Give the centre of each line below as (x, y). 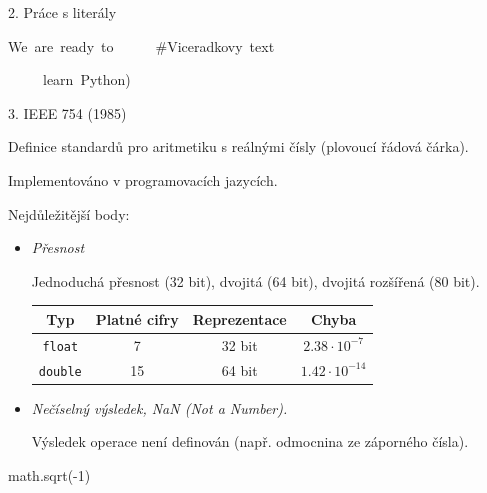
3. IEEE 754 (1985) (67, 112)
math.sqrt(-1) (49, 474)
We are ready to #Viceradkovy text (141, 45)
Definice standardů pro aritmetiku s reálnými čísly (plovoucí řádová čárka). (238, 146)
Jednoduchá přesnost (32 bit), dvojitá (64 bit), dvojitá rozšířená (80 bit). (255, 280)
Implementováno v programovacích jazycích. (143, 179)
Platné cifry (137, 318)
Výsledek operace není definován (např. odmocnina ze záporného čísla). (250, 441)
